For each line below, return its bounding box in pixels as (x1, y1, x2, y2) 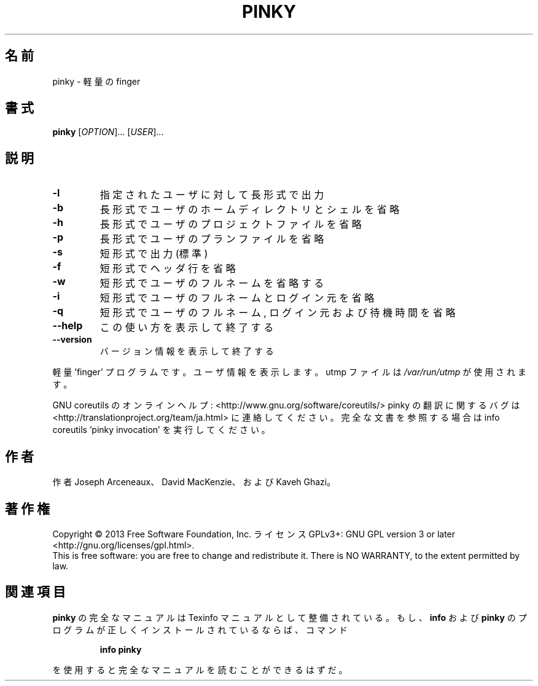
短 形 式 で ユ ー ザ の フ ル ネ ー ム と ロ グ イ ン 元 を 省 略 (99, 292, 375, 305)
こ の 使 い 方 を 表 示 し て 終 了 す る (99, 321, 274, 334)
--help (52, 319, 83, 332)
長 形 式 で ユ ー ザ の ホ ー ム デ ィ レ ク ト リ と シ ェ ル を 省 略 (99, 203, 400, 216)
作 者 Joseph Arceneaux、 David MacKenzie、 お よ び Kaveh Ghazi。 (52, 477, 336, 488)
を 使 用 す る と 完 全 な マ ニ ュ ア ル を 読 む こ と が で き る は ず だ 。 (52, 664, 348, 675)
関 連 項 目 (5, 584, 66, 600)
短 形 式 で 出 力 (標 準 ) (99, 248, 208, 260)
